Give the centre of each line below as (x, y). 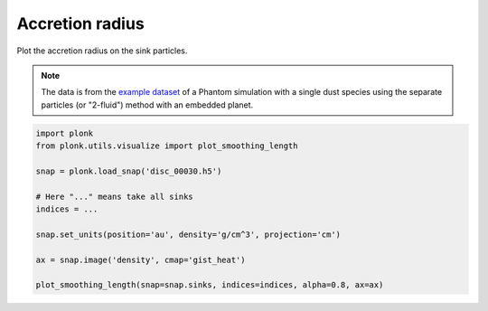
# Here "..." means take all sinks (114, 196)
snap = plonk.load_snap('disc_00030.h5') (129, 171)
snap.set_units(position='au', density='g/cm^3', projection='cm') (188, 234)
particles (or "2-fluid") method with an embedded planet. (147, 105)
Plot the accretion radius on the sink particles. (102, 51)
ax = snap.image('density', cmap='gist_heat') (141, 259)
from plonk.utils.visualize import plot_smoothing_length (167, 146)
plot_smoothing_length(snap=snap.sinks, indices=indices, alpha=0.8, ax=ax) (210, 285)
